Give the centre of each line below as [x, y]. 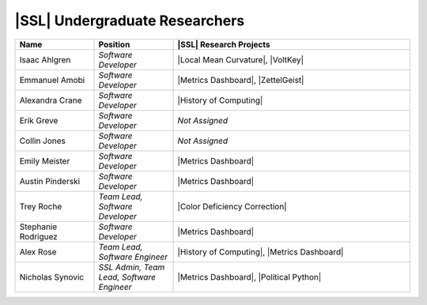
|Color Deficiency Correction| [232, 206]
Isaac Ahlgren [45, 59]
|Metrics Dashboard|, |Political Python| [249, 277]
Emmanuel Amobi [52, 80]
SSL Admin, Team [132, 267]
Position [114, 44]
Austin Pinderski [50, 181]
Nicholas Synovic [52, 277]
